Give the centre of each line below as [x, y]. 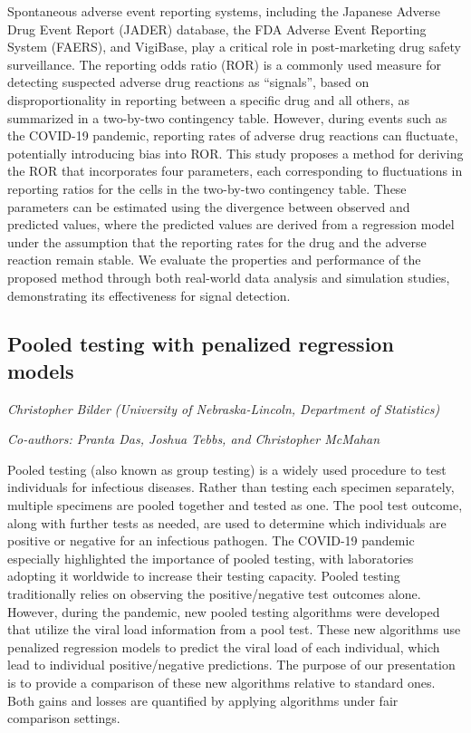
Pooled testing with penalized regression [201, 344]
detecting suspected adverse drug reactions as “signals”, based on [188, 82]
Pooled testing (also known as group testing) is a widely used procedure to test [227, 469]
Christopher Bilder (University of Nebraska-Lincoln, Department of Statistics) [224, 408]
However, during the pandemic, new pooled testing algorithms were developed [224, 611]
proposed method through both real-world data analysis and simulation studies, [229, 277]
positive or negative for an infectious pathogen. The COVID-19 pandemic [211, 540]
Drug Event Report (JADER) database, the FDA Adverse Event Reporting [217, 29]
